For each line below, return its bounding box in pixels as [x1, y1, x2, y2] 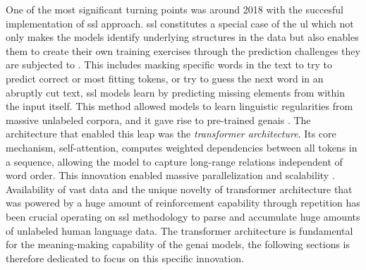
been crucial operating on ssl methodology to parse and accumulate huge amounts [6, 209, 360, 223]
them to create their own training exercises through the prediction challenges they [6, 43, 360, 58]
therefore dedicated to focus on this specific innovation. [6, 250, 244, 265]
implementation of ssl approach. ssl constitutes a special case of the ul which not [6, 16, 354, 30]
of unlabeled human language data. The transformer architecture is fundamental [6, 223, 353, 238]
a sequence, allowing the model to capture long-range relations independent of [6, 154, 343, 168]
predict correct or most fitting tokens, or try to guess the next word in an [6, 70, 324, 85]
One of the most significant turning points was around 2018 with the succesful [6, 2, 343, 16]
